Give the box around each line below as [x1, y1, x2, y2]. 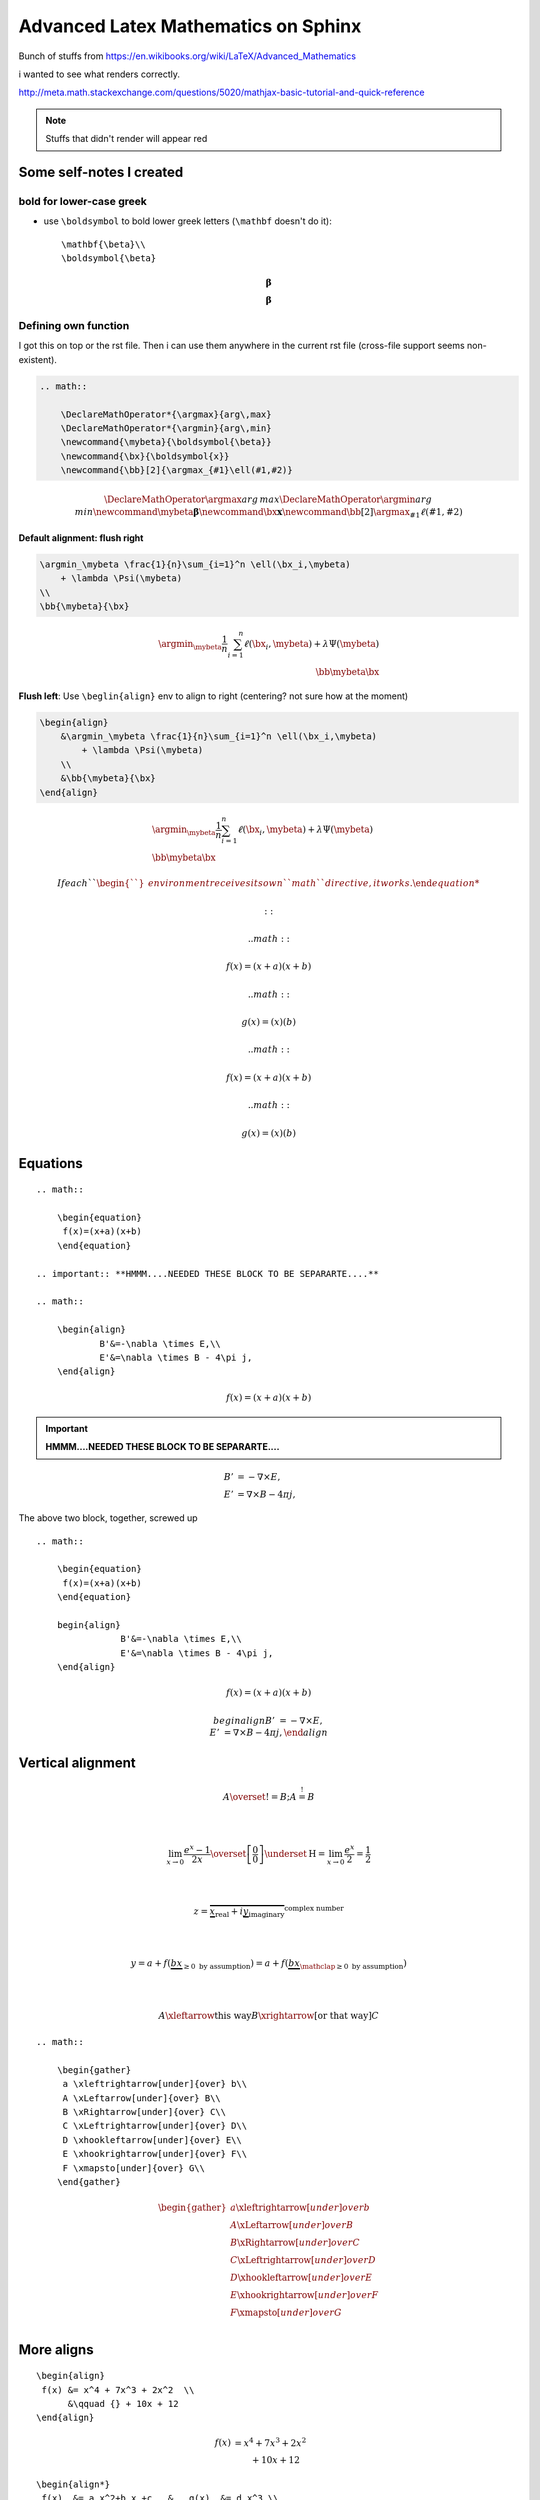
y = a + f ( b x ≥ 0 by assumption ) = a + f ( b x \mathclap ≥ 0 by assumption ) [130, 1958, 407, 1972]
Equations [18, 1155, 84, 1172]
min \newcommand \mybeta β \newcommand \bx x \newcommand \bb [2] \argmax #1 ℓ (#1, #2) [74, 506, 464, 520]
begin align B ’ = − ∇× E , [213, 1715, 323, 1726]
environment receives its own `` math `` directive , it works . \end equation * [147, 878, 480, 889]
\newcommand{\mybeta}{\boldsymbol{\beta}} [60, 436, 272, 448]
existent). [18, 353, 57, 365]
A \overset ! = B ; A [222, 1791, 297, 1802]
